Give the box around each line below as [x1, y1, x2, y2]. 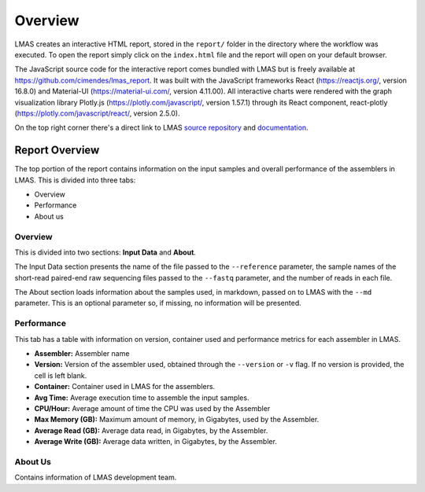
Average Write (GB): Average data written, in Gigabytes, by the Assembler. [34, 437, 277, 446]
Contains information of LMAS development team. [14, 472, 177, 483]
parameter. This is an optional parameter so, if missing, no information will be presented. [14, 299, 302, 308]
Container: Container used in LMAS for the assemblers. [34, 382, 216, 391]
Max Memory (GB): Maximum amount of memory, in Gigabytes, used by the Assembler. [34, 415, 320, 424]
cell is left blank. [34, 370, 87, 380]
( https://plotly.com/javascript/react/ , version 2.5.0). [14, 108, 180, 118]
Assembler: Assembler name [34, 348, 130, 358]
